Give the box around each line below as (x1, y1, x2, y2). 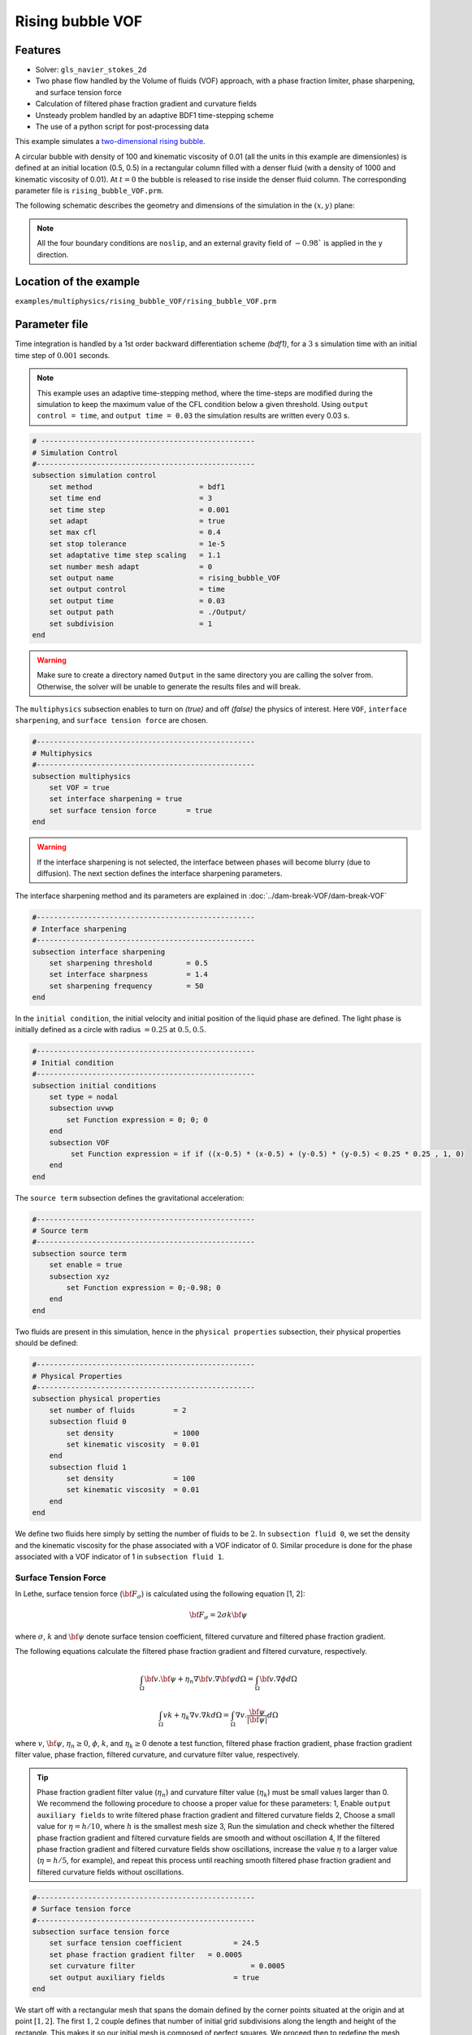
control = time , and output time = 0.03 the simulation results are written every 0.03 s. (37, 411, 350, 421)
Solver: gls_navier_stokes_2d (35, 65, 147, 75)
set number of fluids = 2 (49, 1405, 187, 1415)
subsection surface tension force (32, 1927, 170, 1937)
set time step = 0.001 (49, 505, 230, 514)
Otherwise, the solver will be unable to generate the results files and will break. (37, 681, 301, 691)
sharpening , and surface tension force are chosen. (15, 716, 209, 725)
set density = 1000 (66, 1429, 200, 1438)
